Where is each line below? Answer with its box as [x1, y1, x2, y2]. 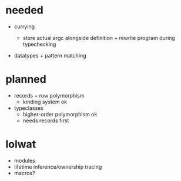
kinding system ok [22, 98, 68, 105]
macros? [14, 169, 35, 176]
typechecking [22, 41, 56, 48]
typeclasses [14, 104, 43, 112]
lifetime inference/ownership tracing [14, 163, 102, 170]
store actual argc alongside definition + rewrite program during [22, 34, 176, 41]
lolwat [5, 138, 36, 151]
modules [14, 157, 36, 164]
